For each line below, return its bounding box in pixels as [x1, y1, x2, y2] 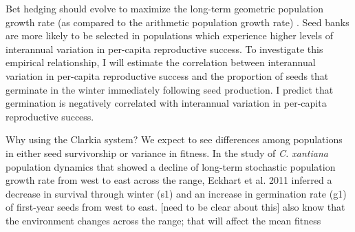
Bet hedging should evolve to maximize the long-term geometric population [6, 1, 323, 15]
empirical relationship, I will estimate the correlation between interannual [6, 55, 316, 70]
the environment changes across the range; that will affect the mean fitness [6, 213, 321, 227]
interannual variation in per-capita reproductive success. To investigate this [6, 41, 323, 56]
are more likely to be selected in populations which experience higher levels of [6, 28, 333, 43]
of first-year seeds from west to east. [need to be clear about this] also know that [6, 200, 345, 214]
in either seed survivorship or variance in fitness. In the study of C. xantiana [6, 145, 328, 160]
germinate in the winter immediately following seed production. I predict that [6, 82, 334, 96]
